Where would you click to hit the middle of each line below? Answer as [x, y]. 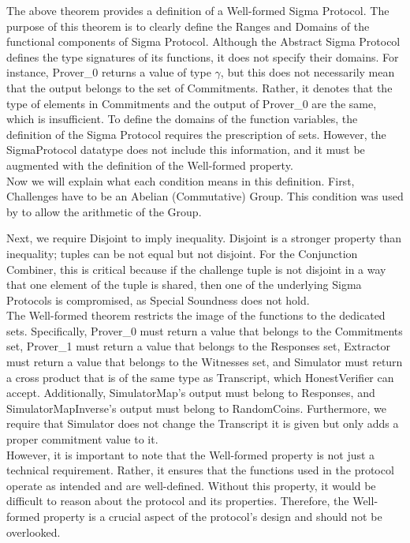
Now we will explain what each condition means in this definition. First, [181, 180]
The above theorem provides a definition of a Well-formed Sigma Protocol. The [198, 10]
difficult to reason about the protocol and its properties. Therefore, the [178, 501]
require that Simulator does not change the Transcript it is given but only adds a [203, 423]
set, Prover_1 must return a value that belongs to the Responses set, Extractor [199, 346]
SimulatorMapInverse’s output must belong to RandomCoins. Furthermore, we [196, 408]
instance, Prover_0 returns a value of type [109, 72]
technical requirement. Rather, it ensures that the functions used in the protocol [200, 470]
